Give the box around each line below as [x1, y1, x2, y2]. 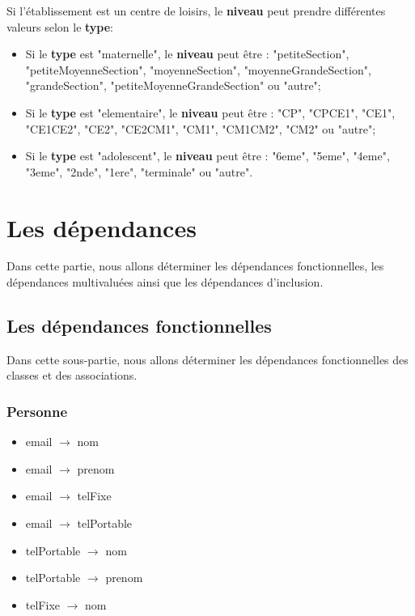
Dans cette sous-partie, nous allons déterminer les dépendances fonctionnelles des [6, 350, 409, 367]
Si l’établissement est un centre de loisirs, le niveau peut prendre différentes [6, 2, 386, 19]
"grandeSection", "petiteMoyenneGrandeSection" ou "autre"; [25, 77, 321, 94]
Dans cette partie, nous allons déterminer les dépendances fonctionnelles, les [6, 257, 384, 274]
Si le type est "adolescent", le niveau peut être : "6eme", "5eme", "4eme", [25, 147, 390, 164]
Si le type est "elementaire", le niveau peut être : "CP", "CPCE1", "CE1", [25, 104, 396, 121]
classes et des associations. [6, 367, 138, 384]
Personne [6, 401, 68, 421]
